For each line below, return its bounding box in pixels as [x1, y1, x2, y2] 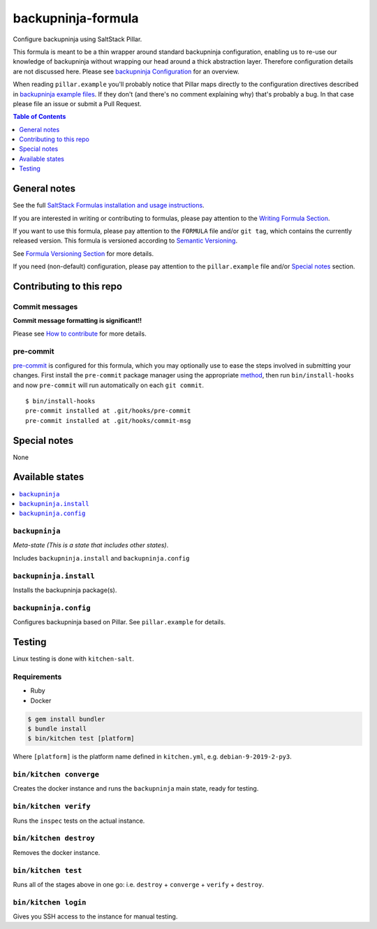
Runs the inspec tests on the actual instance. [13, 816, 145, 825]
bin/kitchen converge [13, 770, 99, 779]
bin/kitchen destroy [13, 834, 96, 843]
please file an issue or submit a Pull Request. [13, 99, 142, 108]
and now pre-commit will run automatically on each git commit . [13, 381, 205, 389]
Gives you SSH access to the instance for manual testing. [13, 912, 178, 921]
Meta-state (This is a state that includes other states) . [13, 541, 169, 549]
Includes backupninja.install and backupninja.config [13, 554, 190, 562]
